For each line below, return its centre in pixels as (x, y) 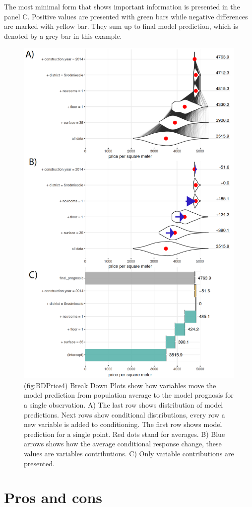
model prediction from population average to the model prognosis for (129, 395)
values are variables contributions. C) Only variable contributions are (129, 454)
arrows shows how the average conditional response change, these (123, 444)
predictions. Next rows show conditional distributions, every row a (125, 414)
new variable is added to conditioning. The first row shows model (123, 424)
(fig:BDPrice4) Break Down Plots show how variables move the (120, 385)
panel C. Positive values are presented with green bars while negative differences (126, 16)
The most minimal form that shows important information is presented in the (122, 6)
